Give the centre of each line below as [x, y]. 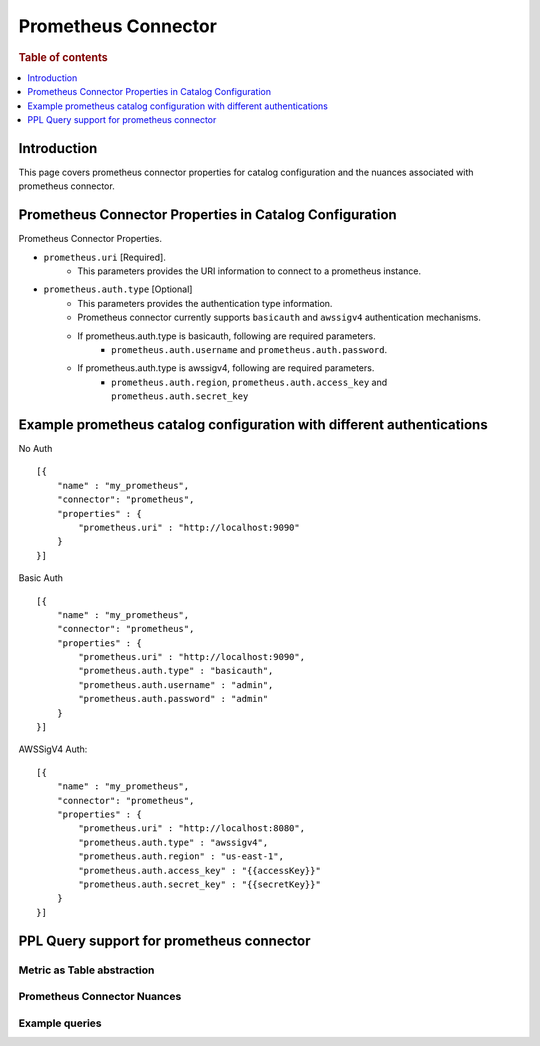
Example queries [60, 1023]
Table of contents [63, 57]
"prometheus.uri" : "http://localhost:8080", [191, 828]
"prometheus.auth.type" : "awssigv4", [173, 842]
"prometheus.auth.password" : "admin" [173, 699]
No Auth [35, 448]
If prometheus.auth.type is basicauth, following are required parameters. [226, 336]
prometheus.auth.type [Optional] [118, 289]
